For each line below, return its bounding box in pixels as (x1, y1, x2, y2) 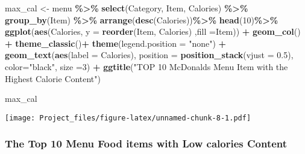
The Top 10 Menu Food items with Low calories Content (5, 136, 288, 151)
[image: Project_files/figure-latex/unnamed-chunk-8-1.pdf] (5, 113, 251, 122)
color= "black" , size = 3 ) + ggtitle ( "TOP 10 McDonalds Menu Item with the (5, 60, 288, 73)
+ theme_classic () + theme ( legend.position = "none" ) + (5, 37, 227, 49)
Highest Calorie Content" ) (5, 72, 101, 84)
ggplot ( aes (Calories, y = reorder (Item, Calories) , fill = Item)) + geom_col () (5, 25, 301, 38)
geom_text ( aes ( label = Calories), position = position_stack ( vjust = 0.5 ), (5, 49, 294, 61)
